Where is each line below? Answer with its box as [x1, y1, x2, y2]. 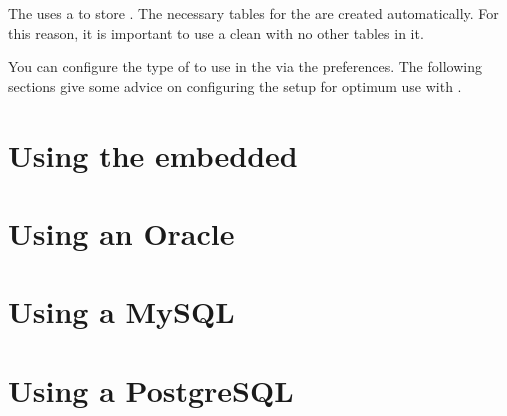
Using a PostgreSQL [8, 369, 294, 410]
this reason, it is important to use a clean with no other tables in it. [8, 22, 424, 43]
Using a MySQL [8, 291, 235, 332]
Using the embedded [8, 134, 298, 175]
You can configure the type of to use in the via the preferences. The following [8, 56, 482, 77]
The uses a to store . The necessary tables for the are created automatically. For [8, 3, 499, 23]
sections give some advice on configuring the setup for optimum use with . [8, 75, 462, 96]
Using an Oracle [8, 212, 235, 253]
